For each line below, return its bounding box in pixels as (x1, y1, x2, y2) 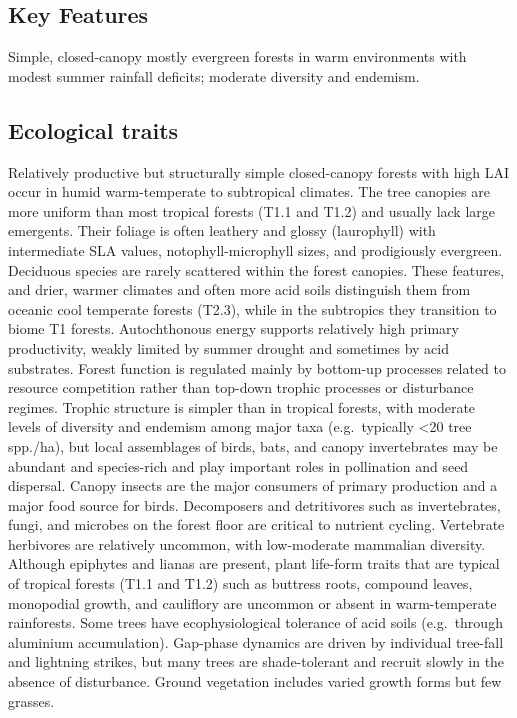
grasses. (8, 690, 55, 711)
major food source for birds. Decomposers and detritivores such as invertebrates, (8, 494, 501, 515)
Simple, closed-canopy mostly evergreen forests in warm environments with (8, 46, 467, 67)
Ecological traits (8, 114, 179, 145)
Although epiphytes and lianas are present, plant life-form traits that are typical (8, 553, 500, 574)
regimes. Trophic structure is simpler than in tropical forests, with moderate (8, 396, 476, 417)
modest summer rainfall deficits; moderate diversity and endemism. (8, 65, 420, 86)
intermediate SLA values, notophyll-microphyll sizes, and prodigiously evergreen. (8, 239, 503, 260)
